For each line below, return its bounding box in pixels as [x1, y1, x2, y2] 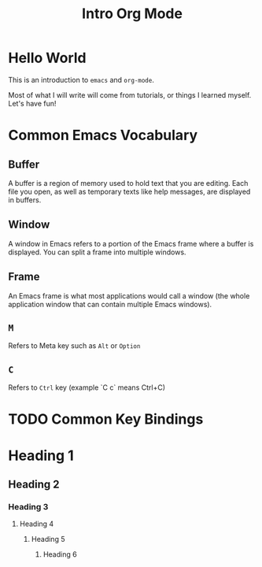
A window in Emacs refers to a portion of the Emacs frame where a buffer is [8, 239, 254, 248]
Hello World [8, 49, 87, 67]
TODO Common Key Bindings [8, 410, 204, 428]
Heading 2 [8, 477, 61, 491]
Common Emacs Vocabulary [8, 127, 198, 144]
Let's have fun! [8, 98, 57, 108]
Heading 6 [42, 550, 77, 559]
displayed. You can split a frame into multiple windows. [8, 247, 186, 257]
